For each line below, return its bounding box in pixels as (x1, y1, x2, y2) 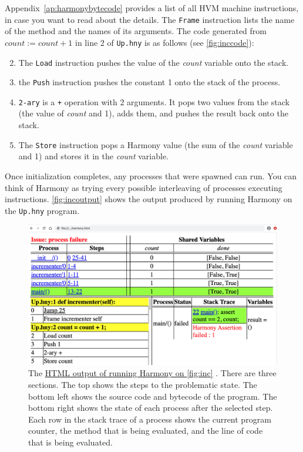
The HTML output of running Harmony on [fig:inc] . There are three (28, 367, 277, 379)
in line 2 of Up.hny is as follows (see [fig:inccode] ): (75, 36, 254, 48)
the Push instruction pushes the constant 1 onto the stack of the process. (18, 76, 281, 88)
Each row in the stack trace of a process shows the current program (28, 413, 271, 425)
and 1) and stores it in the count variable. (18, 150, 169, 162)
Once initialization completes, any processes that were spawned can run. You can (5, 169, 297, 182)
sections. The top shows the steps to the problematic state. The (28, 379, 257, 391)
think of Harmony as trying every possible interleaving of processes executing (5, 181, 282, 193)
